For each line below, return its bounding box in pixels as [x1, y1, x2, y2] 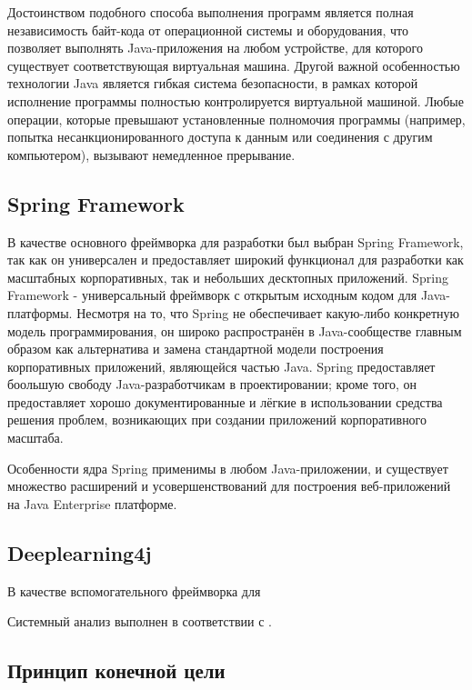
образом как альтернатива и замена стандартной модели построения [7, 339, 384, 358]
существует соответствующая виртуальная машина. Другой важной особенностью [7, 55, 460, 75]
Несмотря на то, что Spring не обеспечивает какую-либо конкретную [76, 303, 460, 322]
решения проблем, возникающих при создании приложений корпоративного [7, 410, 427, 429]
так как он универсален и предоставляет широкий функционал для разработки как [7, 250, 464, 269]
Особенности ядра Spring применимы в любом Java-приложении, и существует [7, 458, 448, 477]
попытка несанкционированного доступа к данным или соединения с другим [7, 127, 433, 146]
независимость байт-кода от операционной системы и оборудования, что [7, 20, 409, 39]
